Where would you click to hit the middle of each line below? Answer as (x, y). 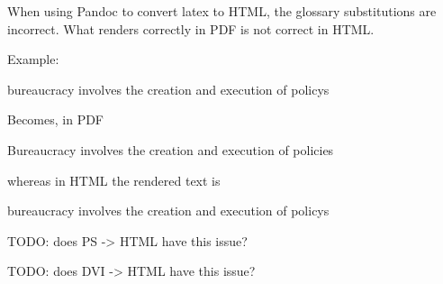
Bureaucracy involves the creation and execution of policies (171, 149)
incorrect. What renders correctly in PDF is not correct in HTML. (191, 28)
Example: (33, 59)
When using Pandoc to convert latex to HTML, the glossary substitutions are (222, 11)
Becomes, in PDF (56, 119)
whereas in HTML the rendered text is (114, 180)
